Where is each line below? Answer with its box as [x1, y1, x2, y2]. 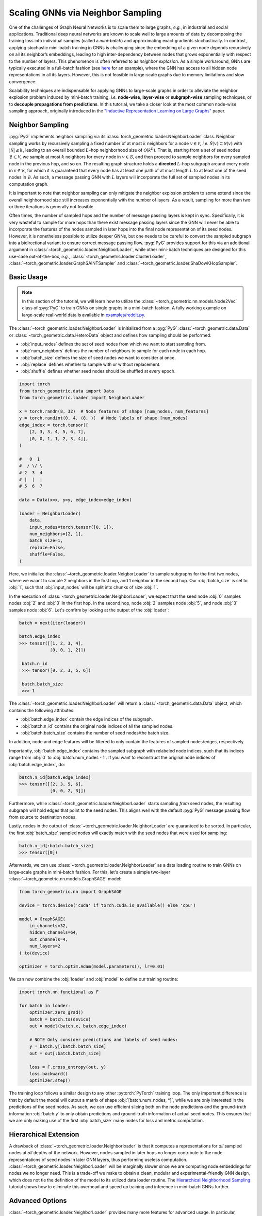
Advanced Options [9, 1197, 67, 1205]
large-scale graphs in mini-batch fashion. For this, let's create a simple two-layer [9, 869, 171, 875]
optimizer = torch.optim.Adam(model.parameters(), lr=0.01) [19, 964, 165, 969]
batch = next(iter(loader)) [19, 620, 86, 626]
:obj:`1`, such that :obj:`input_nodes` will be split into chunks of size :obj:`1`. [9, 584, 159, 590]
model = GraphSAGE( [19, 916, 65, 922]
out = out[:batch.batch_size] [29, 1051, 101, 1056]
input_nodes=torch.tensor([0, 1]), [29, 524, 114, 530]
